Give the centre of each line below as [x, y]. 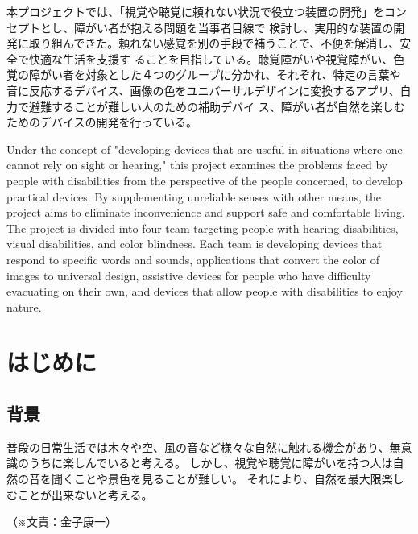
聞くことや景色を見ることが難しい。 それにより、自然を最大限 [216, 479]
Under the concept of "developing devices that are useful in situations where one [205, 149]
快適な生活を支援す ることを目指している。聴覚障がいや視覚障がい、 [211, 58]
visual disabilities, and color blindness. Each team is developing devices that [195, 244]
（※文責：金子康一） [62, 522]
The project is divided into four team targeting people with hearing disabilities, [203, 228]
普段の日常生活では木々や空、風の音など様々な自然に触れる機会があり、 [198, 447]
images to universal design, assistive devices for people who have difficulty [189, 275]
